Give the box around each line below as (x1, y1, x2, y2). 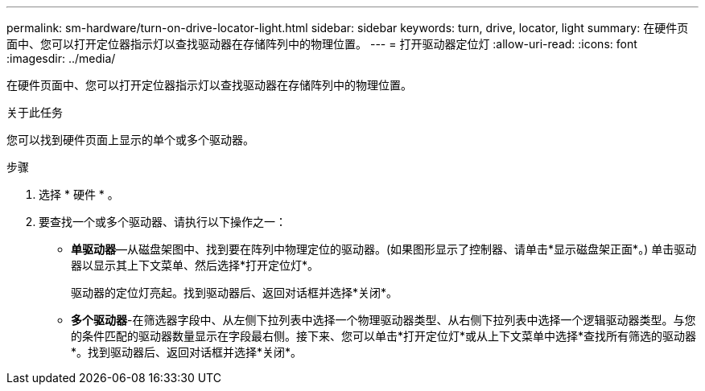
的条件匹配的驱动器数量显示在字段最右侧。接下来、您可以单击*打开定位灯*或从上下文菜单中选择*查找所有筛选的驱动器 (71, 329, 697, 343)
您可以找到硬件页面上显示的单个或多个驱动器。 (6, 133, 254, 146)
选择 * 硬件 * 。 (39, 187, 119, 201)
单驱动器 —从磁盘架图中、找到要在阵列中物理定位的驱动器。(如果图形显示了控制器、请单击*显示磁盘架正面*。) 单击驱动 (71, 242, 697, 256)
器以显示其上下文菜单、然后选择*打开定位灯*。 (71, 258, 320, 272)
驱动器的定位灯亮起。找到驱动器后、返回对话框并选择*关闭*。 (71, 286, 398, 299)
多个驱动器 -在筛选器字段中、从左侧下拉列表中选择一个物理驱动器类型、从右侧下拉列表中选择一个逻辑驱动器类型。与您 (71, 313, 696, 327)
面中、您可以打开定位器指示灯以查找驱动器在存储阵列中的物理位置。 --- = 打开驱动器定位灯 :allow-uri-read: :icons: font (6, 37, 637, 51)
